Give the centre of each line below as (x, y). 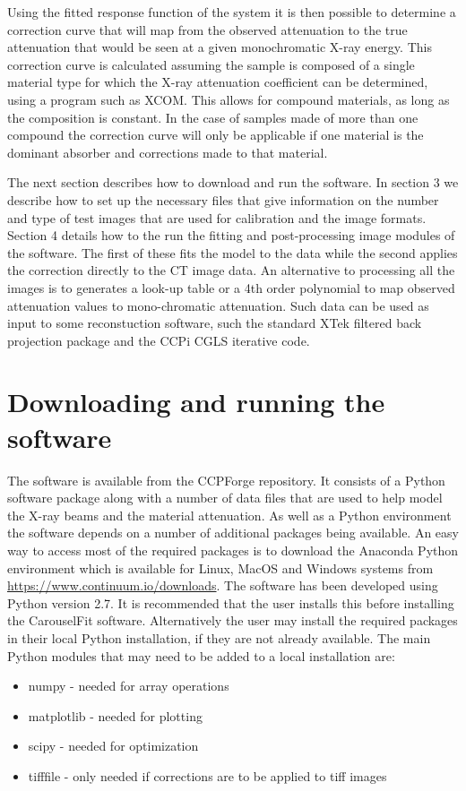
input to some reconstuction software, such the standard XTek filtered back (215, 323)
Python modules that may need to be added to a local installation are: (201, 655)
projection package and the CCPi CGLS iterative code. (159, 340)
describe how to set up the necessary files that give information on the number (223, 199)
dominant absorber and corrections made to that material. (168, 152)
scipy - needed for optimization (113, 746)
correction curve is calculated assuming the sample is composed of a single (211, 64)
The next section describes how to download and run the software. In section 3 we (233, 182)
